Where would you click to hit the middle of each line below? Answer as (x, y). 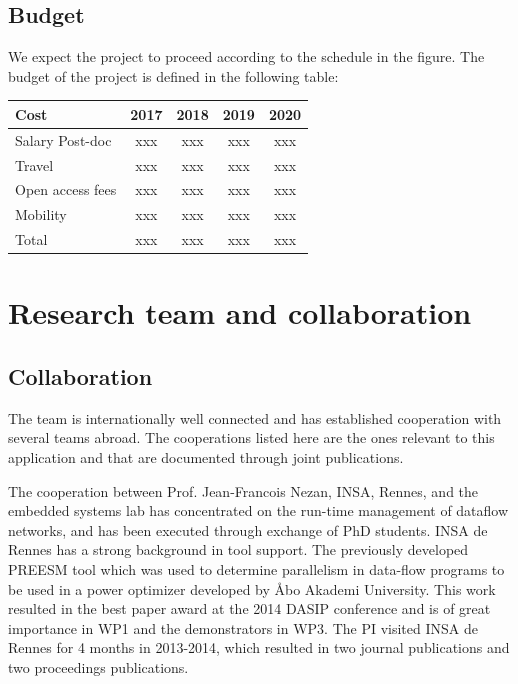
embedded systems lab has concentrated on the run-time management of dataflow (258, 510)
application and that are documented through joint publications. (206, 456)
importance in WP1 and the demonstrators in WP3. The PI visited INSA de (243, 627)
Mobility (41, 214)
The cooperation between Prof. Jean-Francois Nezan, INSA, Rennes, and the (243, 490)
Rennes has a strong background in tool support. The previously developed (238, 549)
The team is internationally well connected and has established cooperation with (255, 417)
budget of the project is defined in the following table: (173, 75)
